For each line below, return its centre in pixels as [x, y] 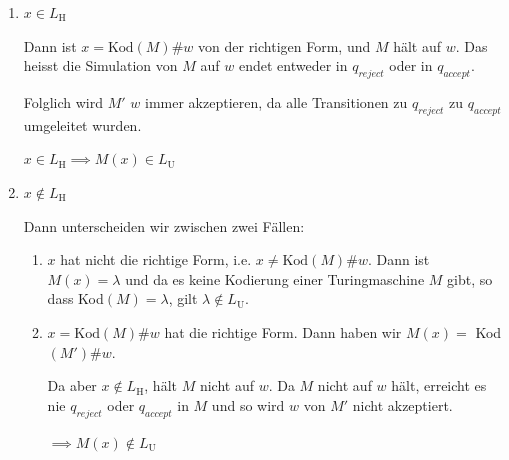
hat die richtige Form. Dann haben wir [283, 331]
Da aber [72, 385]
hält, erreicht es [439, 385]
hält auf [417, 45]
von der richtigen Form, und [284, 45]
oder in [411, 65]
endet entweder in [293, 65]
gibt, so [470, 278]
